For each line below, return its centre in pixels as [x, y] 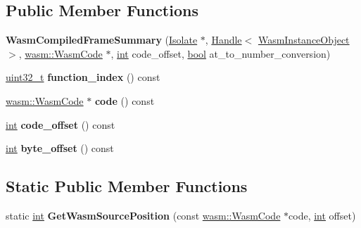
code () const [125, 100]
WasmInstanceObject [304, 40]
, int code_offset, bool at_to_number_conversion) [221, 53]
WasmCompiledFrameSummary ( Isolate [102, 40]
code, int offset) [322, 215]
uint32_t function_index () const [83, 77]
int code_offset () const [61, 124]
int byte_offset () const [60, 148]
